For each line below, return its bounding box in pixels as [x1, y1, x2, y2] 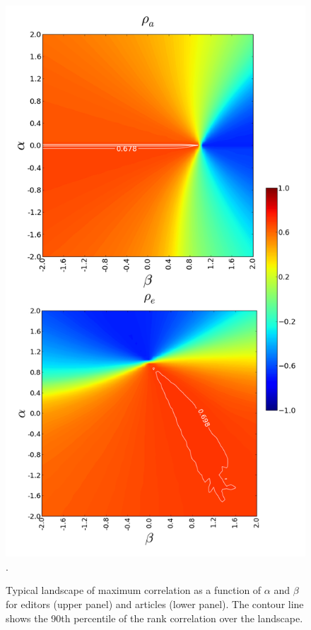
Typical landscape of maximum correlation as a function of [6, 583, 262, 598]
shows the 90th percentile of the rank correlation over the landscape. [6, 610, 303, 625]
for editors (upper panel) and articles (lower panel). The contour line [6, 596, 304, 611]
